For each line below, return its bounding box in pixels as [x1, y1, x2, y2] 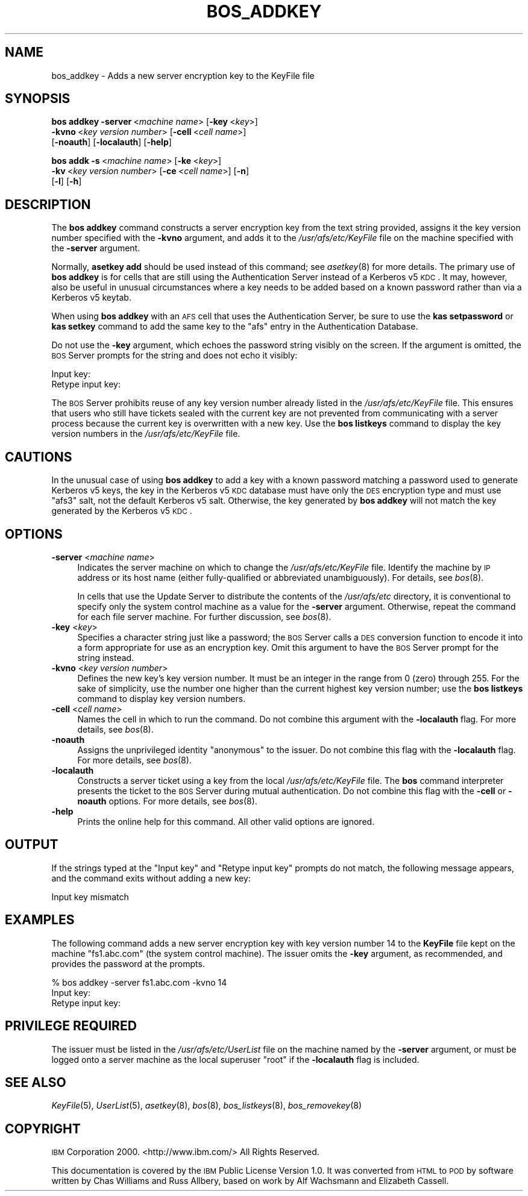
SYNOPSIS [5, 91, 71, 107]
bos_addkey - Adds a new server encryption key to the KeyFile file [51, 70, 315, 81]
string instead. [77, 652, 134, 663]
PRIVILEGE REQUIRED [5, 1018, 137, 1034]
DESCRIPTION [5, 196, 91, 212]
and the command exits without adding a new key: [51, 872, 251, 883]
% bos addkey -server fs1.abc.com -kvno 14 [51, 977, 227, 988]
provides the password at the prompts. [51, 958, 205, 969]
